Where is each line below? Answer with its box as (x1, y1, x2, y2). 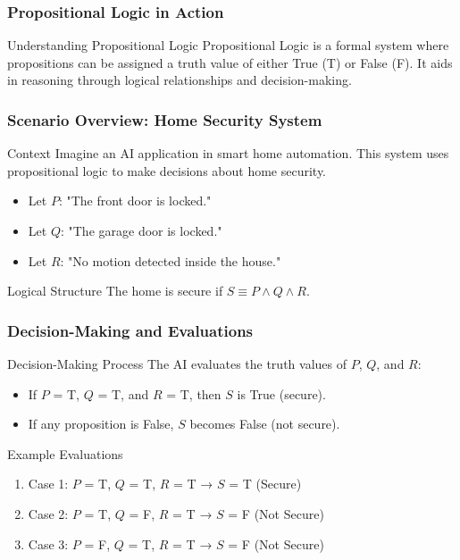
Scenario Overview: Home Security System (7, 108, 322, 130)
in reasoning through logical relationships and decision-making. (7, 71, 352, 89)
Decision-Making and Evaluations (7, 319, 254, 341)
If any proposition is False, (28, 414, 174, 433)
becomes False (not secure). (189, 414, 340, 433)
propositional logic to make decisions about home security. (7, 161, 326, 180)
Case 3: (28, 534, 69, 553)
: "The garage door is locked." (60, 221, 222, 239)
